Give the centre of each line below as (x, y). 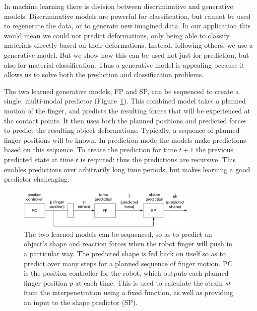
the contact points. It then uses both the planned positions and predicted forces (125, 120)
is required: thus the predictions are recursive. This (158, 159)
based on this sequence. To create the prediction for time (91, 150)
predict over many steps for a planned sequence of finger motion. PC (128, 263)
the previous (215, 150)
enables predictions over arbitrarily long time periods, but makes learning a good (127, 169)
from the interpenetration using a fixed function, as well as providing (128, 292)
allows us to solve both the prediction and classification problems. (104, 74)
